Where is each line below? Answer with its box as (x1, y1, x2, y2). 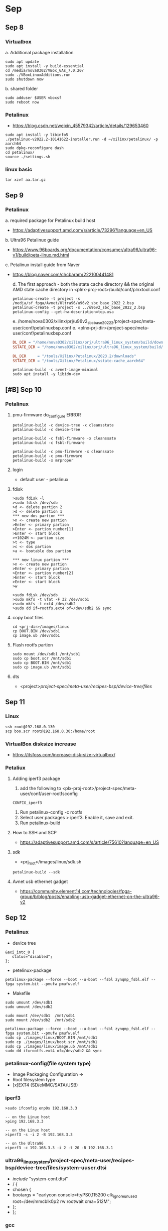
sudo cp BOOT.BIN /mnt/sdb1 (12, 660, 71, 665)
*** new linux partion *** (12, 557, 69, 563)
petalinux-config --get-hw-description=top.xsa (12, 309, 114, 314)
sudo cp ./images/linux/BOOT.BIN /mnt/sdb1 (5, 1035, 98, 1040)
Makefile (12, 990, 31, 996)
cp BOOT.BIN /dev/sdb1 (12, 628, 60, 633)
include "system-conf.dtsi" (12, 1176, 68, 1182)
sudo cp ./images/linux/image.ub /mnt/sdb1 (5, 1044, 98, 1049)
